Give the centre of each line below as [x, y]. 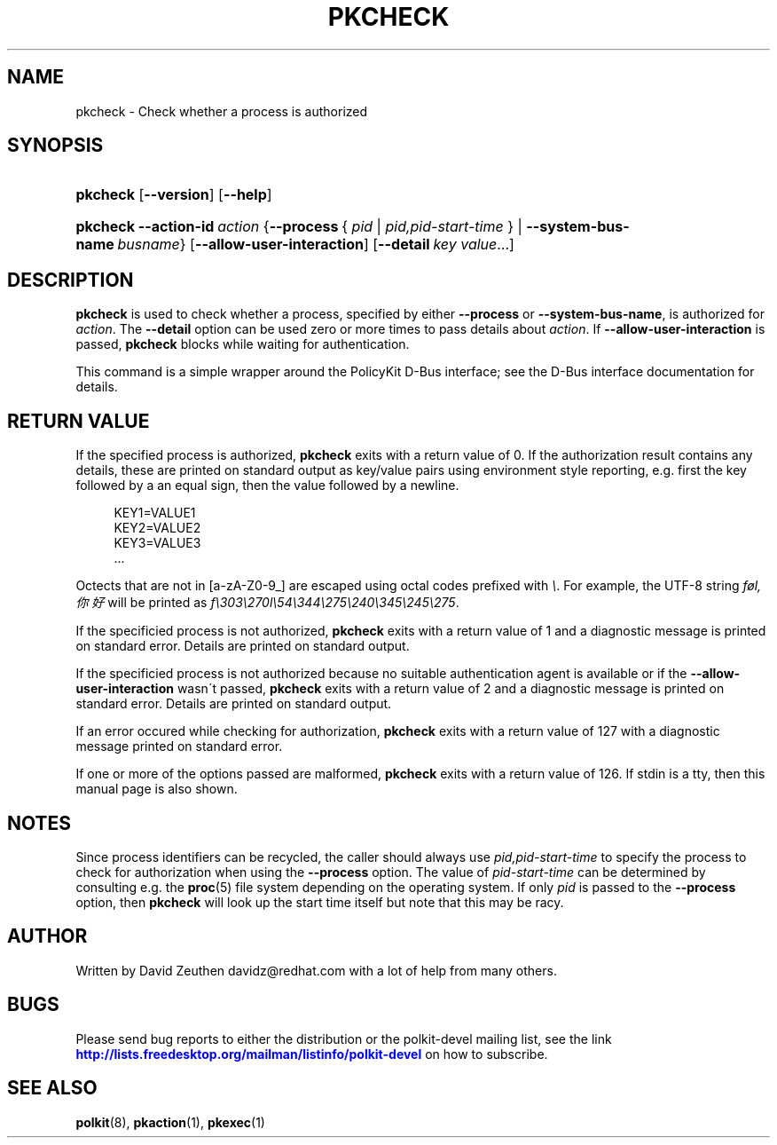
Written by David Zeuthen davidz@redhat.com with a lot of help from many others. [316, 970]
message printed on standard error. [179, 746]
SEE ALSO [52, 1088]
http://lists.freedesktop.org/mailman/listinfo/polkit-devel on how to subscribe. [312, 1054]
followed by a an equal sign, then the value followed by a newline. [267, 486]
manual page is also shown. [157, 789]
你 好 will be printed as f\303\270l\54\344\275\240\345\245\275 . [267, 603]
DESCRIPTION [71, 280]
